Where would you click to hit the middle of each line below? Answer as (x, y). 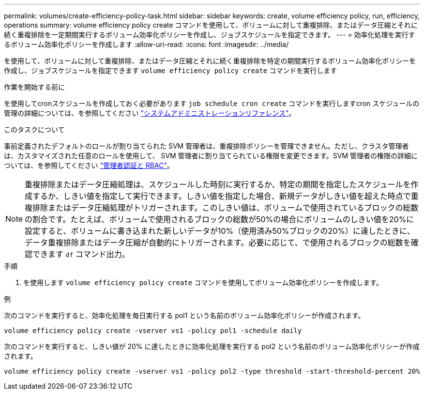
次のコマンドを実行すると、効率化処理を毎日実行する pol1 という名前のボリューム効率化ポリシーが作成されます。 (184, 315)
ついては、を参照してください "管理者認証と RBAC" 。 (89, 165)
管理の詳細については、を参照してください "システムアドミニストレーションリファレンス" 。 (150, 113)
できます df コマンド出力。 (81, 254)
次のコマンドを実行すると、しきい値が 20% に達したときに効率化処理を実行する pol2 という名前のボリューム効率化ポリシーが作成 (212, 346)
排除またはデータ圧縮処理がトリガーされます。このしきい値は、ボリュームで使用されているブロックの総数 (226, 208)
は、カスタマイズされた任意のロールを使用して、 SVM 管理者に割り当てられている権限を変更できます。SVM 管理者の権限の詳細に (211, 156)
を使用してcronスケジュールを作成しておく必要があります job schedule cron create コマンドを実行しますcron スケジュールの (212, 103)
